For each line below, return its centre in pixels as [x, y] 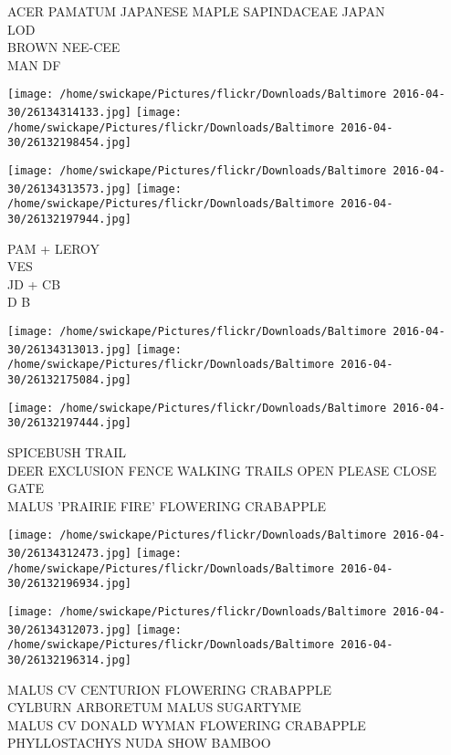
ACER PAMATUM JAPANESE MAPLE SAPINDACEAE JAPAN [196, 11]
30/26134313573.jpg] [70, 189]
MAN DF [34, 64]
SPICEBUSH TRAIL [67, 451]
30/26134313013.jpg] [70, 349]
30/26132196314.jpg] [70, 660]
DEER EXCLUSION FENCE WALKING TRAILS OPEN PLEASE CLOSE [222, 470]
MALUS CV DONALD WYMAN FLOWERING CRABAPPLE [187, 724]
